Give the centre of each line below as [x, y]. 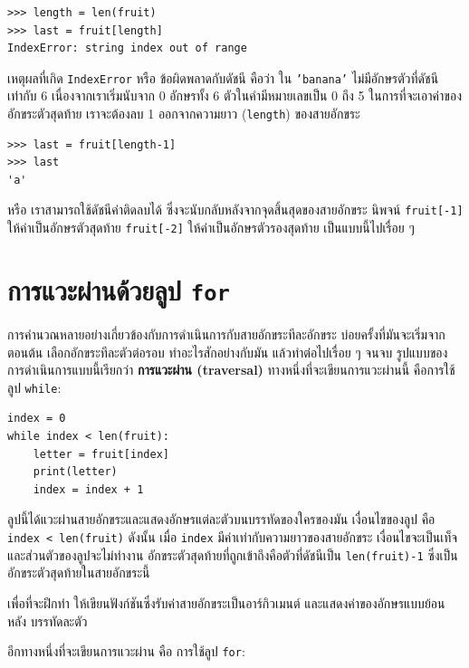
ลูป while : [34, 387]
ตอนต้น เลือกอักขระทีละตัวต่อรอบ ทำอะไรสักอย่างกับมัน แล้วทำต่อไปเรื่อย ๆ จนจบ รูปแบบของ [228, 352]
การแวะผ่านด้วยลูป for [119, 289]
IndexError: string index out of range [127, 48]
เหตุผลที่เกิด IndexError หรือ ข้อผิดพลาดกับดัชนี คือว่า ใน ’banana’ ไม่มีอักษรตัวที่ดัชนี [223, 77]
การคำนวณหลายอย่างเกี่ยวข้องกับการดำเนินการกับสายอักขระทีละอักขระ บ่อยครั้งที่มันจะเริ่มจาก [226, 334]
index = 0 [37, 419]
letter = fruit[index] [101, 454]
